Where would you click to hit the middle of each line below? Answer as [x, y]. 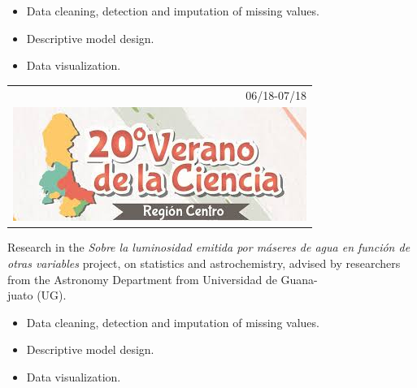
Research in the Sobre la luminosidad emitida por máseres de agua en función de [209, 247]
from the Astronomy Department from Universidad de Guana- [163, 279]
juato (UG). [37, 295]
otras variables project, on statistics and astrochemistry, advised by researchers [204, 263]
